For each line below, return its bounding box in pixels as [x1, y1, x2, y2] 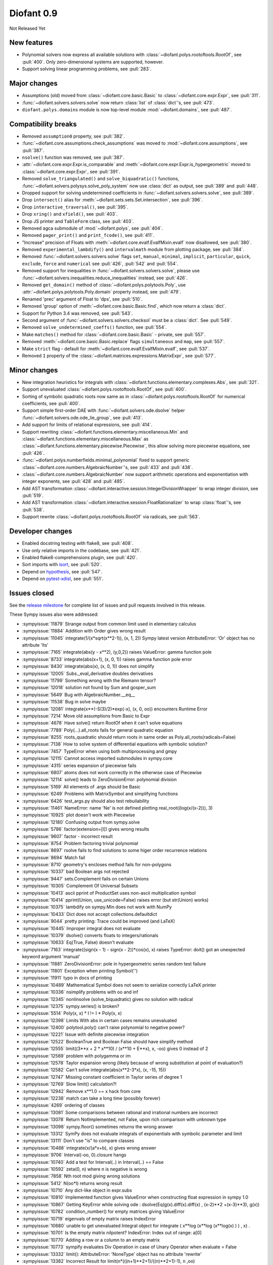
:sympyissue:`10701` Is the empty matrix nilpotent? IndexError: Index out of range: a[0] [22, 1230, 202, 1236]
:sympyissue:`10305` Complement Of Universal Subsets [22, 883, 139, 889]
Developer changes [9, 527, 73, 536]
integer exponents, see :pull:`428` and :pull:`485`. [22, 478, 125, 484]
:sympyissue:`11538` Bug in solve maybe [22, 699, 106, 705]
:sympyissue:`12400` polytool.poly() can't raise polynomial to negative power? [22, 1025, 185, 1031]
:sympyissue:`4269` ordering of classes [22, 1102, 105, 1108]
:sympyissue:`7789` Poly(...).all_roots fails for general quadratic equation [22, 727, 173, 733]
